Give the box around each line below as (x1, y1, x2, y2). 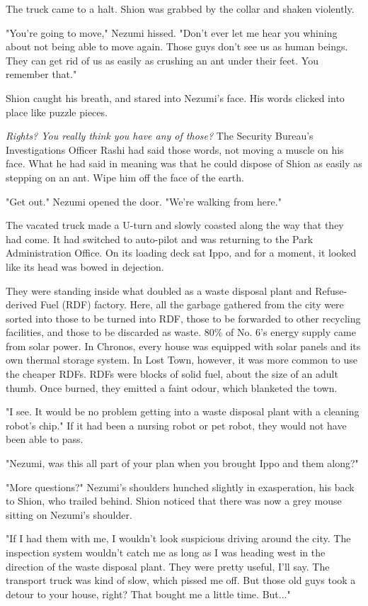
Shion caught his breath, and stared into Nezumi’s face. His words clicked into (6, 90, 345, 105)
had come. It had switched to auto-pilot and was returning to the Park (6, 231, 314, 246)
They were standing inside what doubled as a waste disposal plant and (6, 283, 312, 298)
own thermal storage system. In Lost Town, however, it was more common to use (6, 352, 357, 367)
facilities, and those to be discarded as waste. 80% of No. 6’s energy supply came (6, 325, 356, 340)
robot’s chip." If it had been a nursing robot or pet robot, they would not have (6, 417, 347, 432)
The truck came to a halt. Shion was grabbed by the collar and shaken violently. (6, 1, 355, 16)
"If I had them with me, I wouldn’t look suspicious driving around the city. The (6, 531, 351, 546)
